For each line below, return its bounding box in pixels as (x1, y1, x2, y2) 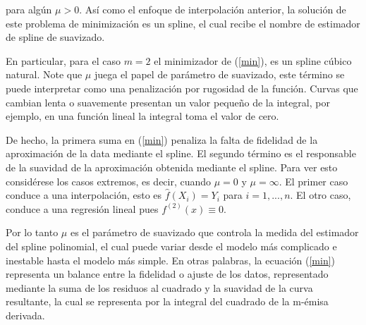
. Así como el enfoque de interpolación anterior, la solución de (79, 2, 346, 16)
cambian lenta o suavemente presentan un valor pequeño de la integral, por (6, 94, 330, 109)
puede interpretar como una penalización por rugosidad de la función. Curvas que (6, 80, 358, 95)
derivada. (6, 307, 45, 322)
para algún (6, 2, 52, 16)
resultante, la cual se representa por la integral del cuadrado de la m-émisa (6, 294, 329, 309)
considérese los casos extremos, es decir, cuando (6, 173, 212, 188)
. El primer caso (279, 173, 348, 188)
